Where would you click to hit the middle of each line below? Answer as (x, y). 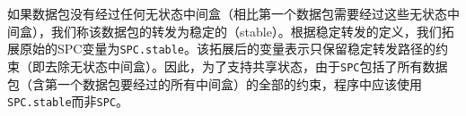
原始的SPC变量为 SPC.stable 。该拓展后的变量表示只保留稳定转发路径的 (228, 49)
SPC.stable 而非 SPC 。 (68, 101)
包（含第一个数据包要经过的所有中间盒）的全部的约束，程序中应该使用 (215, 83)
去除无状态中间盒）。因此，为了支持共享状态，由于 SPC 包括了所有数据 (246, 66)
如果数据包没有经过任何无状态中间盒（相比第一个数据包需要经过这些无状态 (227, 13)
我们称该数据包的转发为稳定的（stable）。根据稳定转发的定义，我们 (246, 31)
